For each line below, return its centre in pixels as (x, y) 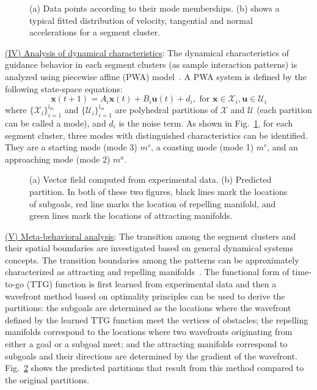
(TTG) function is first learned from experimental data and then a (151, 284)
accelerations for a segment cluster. (95, 32)
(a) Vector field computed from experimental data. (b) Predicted (151, 179)
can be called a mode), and (56, 123)
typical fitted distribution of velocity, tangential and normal (141, 20)
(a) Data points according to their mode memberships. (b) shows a (155, 8)
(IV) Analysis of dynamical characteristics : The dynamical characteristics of (147, 52)
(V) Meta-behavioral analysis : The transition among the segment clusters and (151, 236)
